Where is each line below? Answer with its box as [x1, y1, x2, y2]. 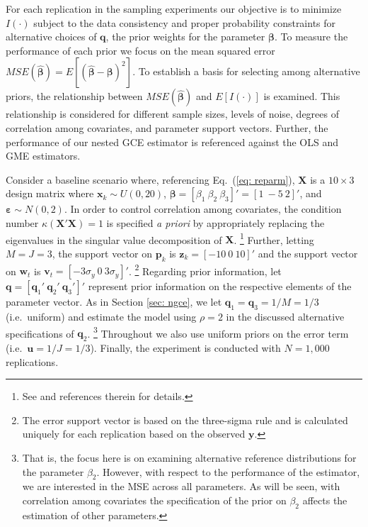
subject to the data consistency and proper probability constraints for [33, 15, 336, 30]
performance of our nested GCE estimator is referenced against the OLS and [6, 134, 339, 149]
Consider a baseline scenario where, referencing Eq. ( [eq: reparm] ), [6, 172, 295, 187]
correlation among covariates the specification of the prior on [22, 493, 287, 508]
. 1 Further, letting [234, 230, 314, 247]
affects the [302, 493, 347, 508]
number [6, 215, 39, 230]
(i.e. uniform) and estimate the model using [6, 309, 197, 324]
